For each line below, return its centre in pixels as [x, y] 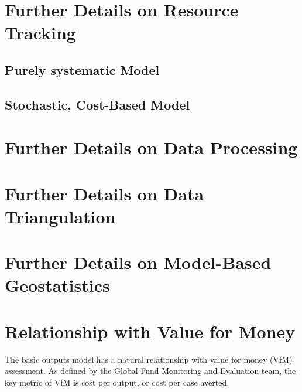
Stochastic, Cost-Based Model [97, 104]
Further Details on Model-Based [138, 262]
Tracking [40, 33]
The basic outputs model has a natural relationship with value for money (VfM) [149, 359]
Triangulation [60, 216]
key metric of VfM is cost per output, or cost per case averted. [117, 382]
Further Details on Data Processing [151, 147]
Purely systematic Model [82, 69]
